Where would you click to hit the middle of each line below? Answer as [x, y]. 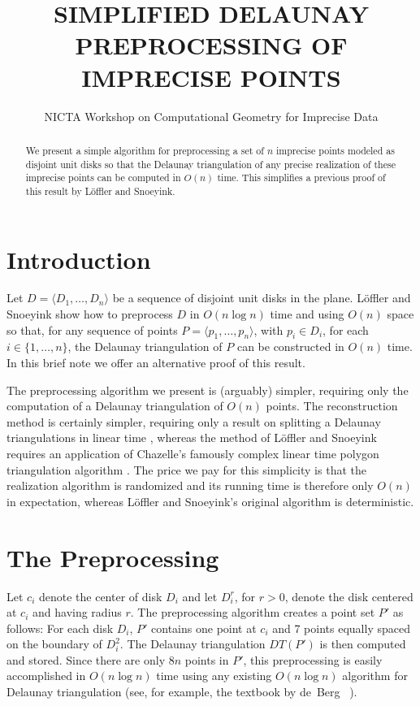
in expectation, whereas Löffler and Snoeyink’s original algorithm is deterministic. [210, 501]
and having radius [77, 612]
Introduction [79, 259]
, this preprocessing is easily [313, 659]
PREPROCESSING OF [211, 45]
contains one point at [204, 628]
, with [268, 329]
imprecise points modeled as [335, 150]
